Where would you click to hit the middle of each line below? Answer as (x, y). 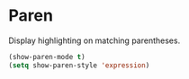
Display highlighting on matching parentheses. (94, 40)
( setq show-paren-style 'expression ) (79, 65)
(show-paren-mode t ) (47, 57)
